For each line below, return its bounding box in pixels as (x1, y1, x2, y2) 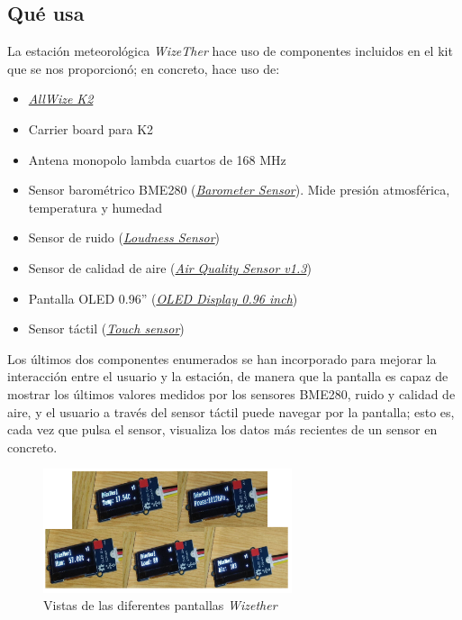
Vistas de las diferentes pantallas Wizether (43, 596, 277, 615)
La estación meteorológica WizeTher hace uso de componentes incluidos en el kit (7, 41, 453, 60)
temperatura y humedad (28, 197, 163, 216)
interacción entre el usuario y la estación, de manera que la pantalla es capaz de (7, 367, 448, 386)
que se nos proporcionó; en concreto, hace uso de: (7, 59, 280, 77)
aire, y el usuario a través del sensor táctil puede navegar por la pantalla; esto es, (7, 402, 455, 421)
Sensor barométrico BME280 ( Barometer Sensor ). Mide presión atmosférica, (28, 180, 450, 199)
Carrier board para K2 (28, 119, 154, 138)
